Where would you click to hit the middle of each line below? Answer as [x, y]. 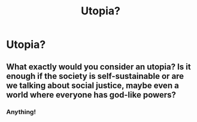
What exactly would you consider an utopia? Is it [99, 67]
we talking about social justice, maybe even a [93, 85]
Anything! [21, 112]
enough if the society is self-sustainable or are [95, 76]
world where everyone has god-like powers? [91, 95]
